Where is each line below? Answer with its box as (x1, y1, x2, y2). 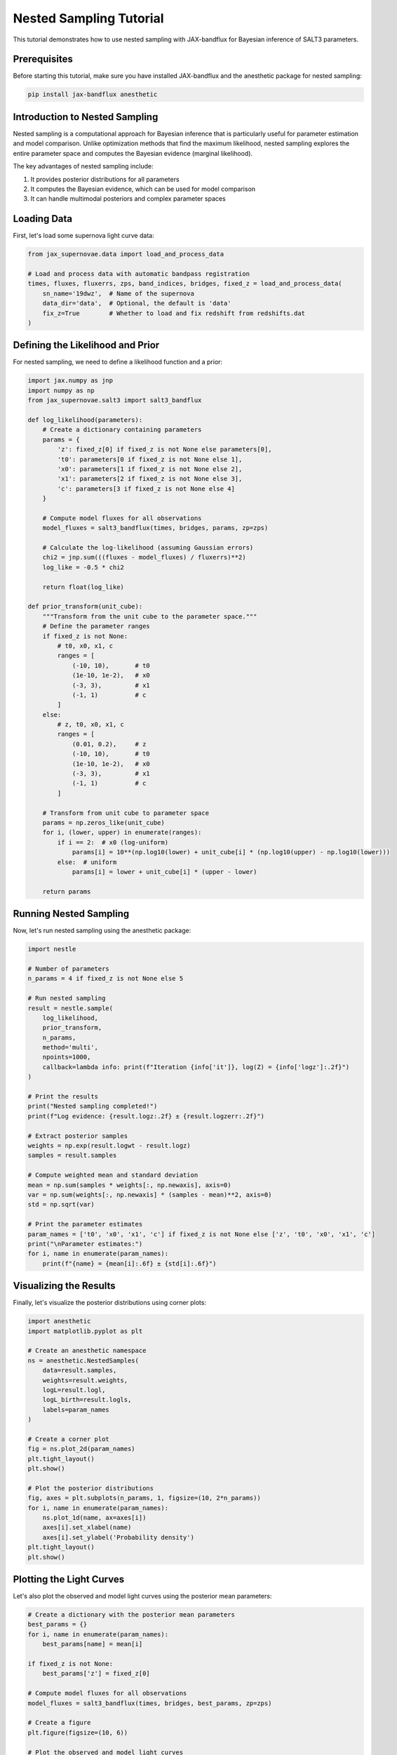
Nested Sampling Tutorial (13, 11, 164, 26)
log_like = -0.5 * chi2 (42, 563, 124, 571)
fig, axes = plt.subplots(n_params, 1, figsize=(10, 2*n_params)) (27, 1494, 261, 1502)
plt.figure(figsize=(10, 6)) (27, 1728, 128, 1737)
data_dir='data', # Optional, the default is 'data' (42, 299, 231, 307)
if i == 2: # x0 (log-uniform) (57, 838, 168, 846)
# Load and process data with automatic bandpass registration (27, 270, 250, 277)
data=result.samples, (42, 1366, 117, 1375)
